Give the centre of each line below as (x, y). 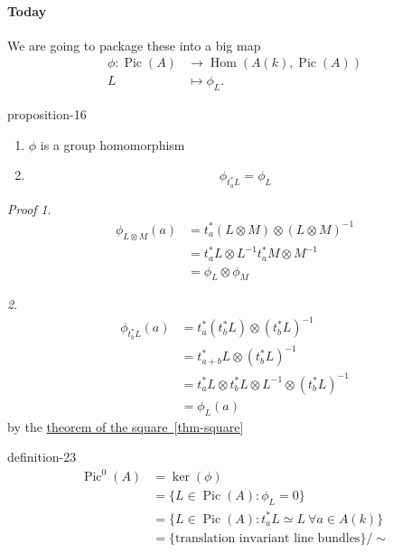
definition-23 (42, 457)
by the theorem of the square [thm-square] (126, 426)
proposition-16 (47, 114)
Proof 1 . (29, 208)
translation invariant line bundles (267, 538)
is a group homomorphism (112, 144)
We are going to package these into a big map (134, 45)
